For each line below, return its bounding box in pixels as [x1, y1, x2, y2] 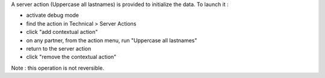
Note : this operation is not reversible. [11, 64, 105, 71]
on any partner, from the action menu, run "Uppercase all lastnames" [26, 36, 197, 44]
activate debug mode [26, 12, 79, 19]
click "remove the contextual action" [26, 54, 117, 61]
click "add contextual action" [26, 29, 98, 36]
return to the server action [26, 45, 91, 52]
